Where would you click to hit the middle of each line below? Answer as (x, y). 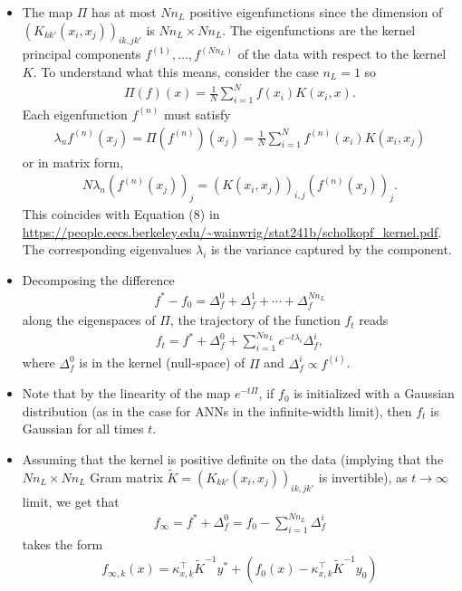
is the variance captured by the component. (331, 249)
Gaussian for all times (83, 429)
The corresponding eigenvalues (107, 249)
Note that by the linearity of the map (126, 393)
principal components (82, 54)
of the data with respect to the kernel (342, 54)
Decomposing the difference (98, 279)
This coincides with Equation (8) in (121, 213)
